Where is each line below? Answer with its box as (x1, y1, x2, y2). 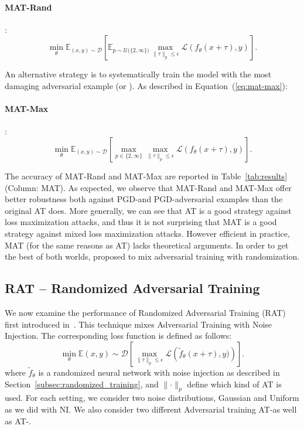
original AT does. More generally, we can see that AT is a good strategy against (5, 204, 292, 216)
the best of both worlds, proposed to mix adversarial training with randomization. (5, 250, 300, 263)
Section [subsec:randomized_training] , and (5, 377, 159, 390)
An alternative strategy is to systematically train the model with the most (5, 68, 272, 80)
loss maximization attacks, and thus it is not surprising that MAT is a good (5, 216, 277, 228)
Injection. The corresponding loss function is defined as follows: (5, 329, 232, 342)
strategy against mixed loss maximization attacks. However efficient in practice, (5, 227, 290, 239)
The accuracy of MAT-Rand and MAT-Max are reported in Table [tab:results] (5, 169, 288, 182)
